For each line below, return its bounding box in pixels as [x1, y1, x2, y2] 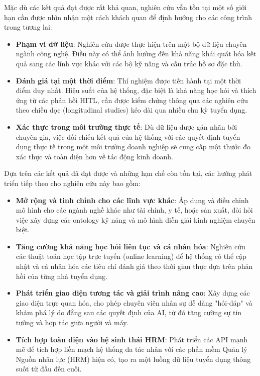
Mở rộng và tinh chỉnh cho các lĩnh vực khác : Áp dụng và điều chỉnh [16, 195, 249, 205]
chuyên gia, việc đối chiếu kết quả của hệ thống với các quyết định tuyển [16, 131, 240, 142]
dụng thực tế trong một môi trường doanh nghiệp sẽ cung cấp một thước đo [16, 141, 251, 152]
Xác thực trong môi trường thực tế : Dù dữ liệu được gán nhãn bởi [16, 121, 237, 132]
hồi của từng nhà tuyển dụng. [16, 270, 107, 281]
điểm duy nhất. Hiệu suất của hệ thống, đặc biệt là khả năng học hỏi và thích [16, 85, 256, 96]
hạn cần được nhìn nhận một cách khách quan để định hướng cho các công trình [4, 12, 252, 22]
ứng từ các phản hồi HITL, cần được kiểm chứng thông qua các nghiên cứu [16, 95, 248, 105]
